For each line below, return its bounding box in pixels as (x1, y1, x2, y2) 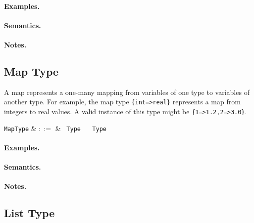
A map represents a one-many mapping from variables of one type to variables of (4, 87, 250, 97)
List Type (4, 205, 55, 221)
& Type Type (55, 123, 106, 133)
